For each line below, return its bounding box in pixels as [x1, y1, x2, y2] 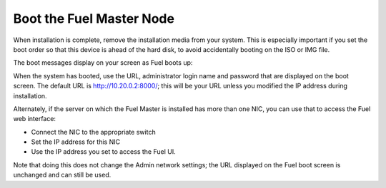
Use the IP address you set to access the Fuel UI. [31, 147, 176, 156]
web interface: [13, 115, 56, 123]
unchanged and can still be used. [13, 171, 112, 179]
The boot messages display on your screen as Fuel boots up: [13, 58, 193, 67]
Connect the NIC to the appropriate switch [31, 127, 157, 136]
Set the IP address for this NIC [31, 137, 121, 146]
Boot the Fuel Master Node [13, 11, 175, 26]
